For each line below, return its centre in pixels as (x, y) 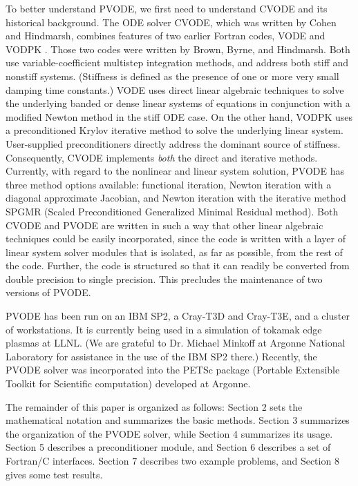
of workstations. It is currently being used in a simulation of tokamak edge (164, 329)
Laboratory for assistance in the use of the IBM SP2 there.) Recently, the (161, 356)
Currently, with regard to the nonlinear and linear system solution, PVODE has (175, 171)
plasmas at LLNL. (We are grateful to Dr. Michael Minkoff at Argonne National (176, 343)
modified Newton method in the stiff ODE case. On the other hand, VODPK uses (179, 116)
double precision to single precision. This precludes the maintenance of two (164, 279)
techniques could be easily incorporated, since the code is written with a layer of (176, 239)
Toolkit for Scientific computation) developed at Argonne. (128, 383)
